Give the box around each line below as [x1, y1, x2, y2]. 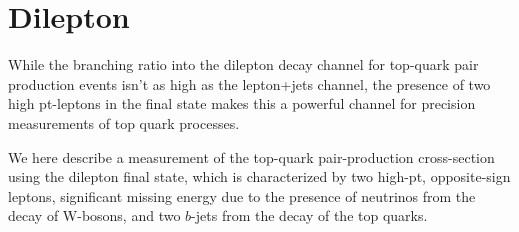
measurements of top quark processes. [8, 112, 240, 133]
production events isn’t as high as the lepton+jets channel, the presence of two [8, 73, 491, 94]
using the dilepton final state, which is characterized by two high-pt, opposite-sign [8, 166, 511, 187]
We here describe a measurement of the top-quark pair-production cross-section [8, 146, 495, 167]
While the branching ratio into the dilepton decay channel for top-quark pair [8, 54, 479, 75]
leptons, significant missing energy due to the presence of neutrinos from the [8, 185, 476, 206]
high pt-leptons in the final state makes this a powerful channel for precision [8, 93, 476, 114]
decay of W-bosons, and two [8, 205, 181, 226]
